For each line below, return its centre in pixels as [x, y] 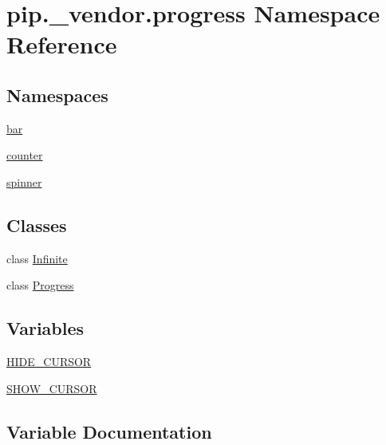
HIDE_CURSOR [49, 362]
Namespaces [57, 95]
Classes [37, 224]
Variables [45, 328]
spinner [24, 181]
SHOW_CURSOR [52, 388]
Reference [62, 44]
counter [25, 155]
